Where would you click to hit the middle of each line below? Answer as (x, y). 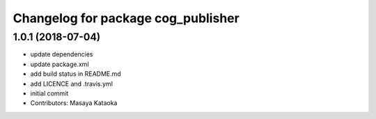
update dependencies (62, 54)
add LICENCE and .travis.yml (71, 84)
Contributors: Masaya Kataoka (74, 103)
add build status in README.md (76, 74)
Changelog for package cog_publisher (126, 18)
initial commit (49, 93)
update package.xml (60, 64)
